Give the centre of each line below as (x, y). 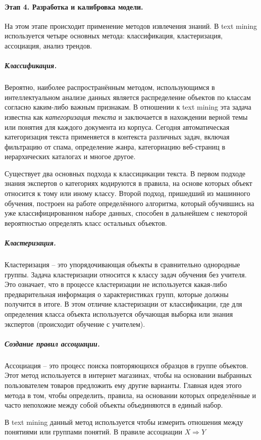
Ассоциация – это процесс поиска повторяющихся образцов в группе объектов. (126, 365)
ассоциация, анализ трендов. (48, 45)
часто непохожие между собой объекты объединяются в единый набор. (114, 405)
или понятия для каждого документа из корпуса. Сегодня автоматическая (117, 127)
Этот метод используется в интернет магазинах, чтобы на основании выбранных (128, 375)
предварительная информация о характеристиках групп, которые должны (117, 294)
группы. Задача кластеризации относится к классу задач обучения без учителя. (126, 274)
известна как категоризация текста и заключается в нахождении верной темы (126, 116)
